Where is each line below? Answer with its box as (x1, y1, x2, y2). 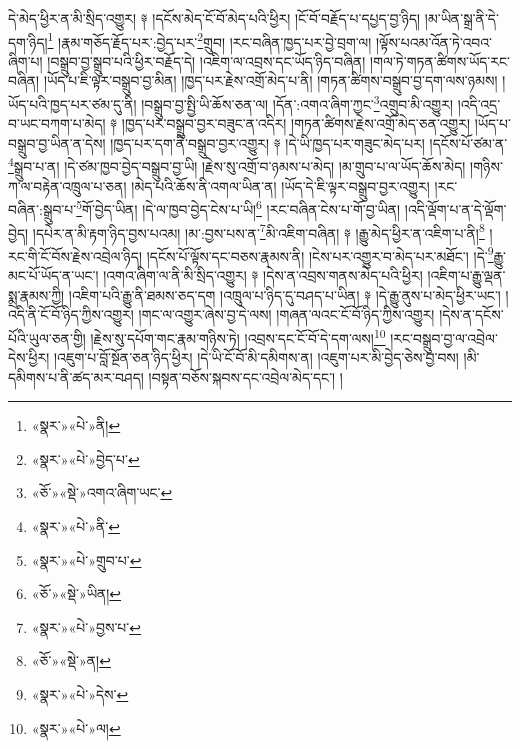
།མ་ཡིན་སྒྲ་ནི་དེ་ (424, 8, 499, 28)
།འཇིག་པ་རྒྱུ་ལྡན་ (427, 265, 506, 286)
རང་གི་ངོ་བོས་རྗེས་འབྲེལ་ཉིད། (8, 245, 143, 266)
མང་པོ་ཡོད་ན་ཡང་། (8, 265, 99, 286)
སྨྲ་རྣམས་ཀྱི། (8, 284, 65, 305)
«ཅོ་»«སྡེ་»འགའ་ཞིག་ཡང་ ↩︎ (31, 482, 173, 503)
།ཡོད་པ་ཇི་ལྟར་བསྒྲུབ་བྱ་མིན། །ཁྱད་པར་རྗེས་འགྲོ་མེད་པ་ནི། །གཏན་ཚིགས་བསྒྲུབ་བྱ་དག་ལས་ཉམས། (43, 70, 498, 91)
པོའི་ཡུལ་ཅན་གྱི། (8, 327, 86, 348)
